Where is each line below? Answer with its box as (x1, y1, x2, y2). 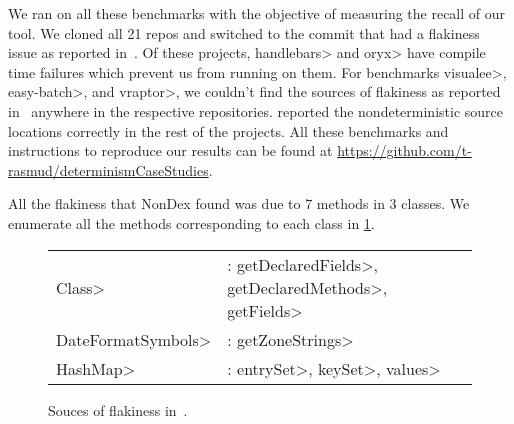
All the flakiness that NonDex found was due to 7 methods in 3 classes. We (8, 193, 470, 214)
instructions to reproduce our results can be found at (8, 140, 333, 161)
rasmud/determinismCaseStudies (8, 159, 209, 180)
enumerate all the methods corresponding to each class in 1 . (8, 212, 375, 233)
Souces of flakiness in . (48, 399, 188, 420)
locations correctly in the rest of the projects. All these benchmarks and (8, 120, 449, 141)
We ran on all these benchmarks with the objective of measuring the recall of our (8, 3, 506, 23)
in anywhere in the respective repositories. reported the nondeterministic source (8, 100, 503, 121)
